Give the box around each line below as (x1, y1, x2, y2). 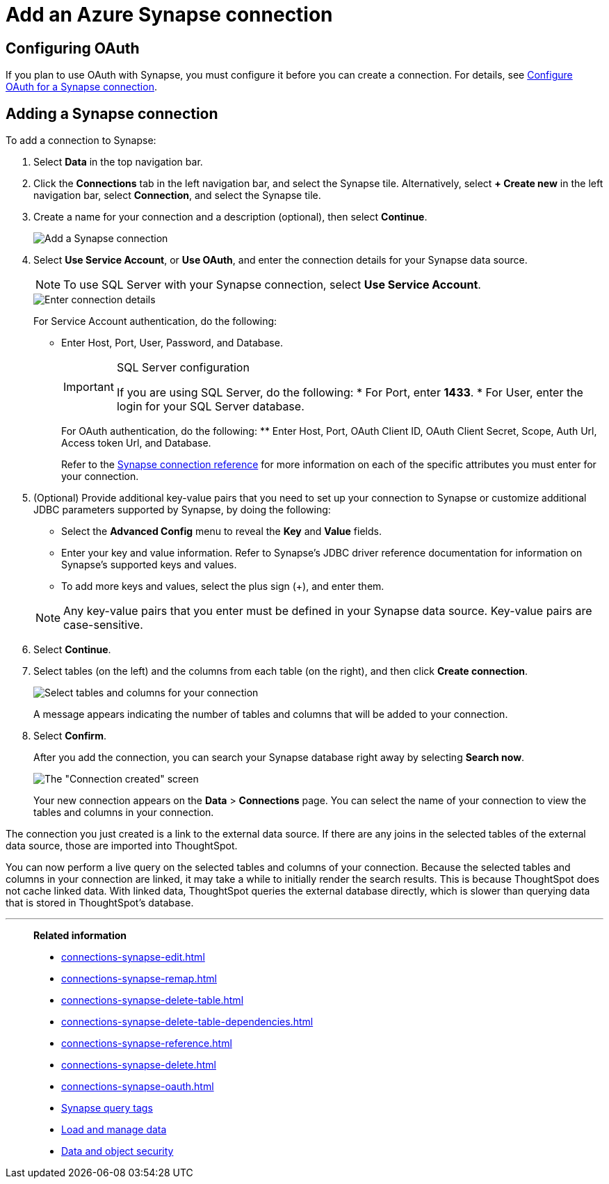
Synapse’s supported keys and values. (61, 559, 237, 571)
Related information (33, 929, 127, 942)
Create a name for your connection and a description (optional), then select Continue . (33, 211, 428, 223)
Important (63, 380, 114, 394)
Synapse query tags (61, 1102, 153, 1114)
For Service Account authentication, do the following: (33, 315, 277, 328)
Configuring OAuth (6, 39, 140, 57)
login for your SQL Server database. (116, 399, 304, 414)
